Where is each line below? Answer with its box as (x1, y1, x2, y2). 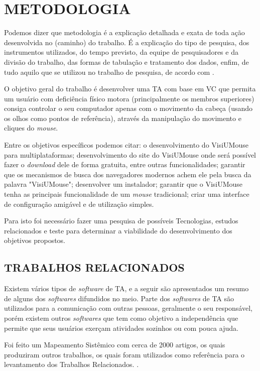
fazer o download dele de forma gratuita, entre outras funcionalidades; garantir (4, 159, 245, 170)
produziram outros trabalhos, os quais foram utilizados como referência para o (4, 349, 245, 359)
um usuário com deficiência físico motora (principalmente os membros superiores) (4, 93, 254, 103)
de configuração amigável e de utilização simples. (4, 198, 154, 209)
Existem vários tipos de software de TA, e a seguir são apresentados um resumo (4, 283, 249, 294)
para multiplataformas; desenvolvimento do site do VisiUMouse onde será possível (4, 149, 256, 160)
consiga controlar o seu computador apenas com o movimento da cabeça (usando (4, 103, 253, 113)
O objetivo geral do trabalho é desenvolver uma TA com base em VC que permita (4, 83, 256, 94)
